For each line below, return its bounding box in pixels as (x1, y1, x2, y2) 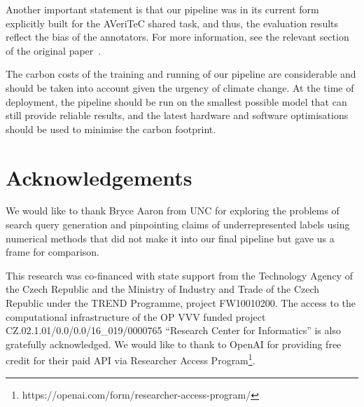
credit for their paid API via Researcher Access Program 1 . (6, 351, 255, 368)
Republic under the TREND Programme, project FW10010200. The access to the (6, 296, 356, 310)
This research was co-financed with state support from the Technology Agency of (6, 268, 353, 282)
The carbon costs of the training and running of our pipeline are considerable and (6, 67, 356, 81)
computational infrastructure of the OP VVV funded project (6, 309, 266, 324)
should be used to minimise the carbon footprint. (6, 121, 216, 136)
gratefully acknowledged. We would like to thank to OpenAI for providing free (6, 336, 342, 351)
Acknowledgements (6, 163, 192, 191)
